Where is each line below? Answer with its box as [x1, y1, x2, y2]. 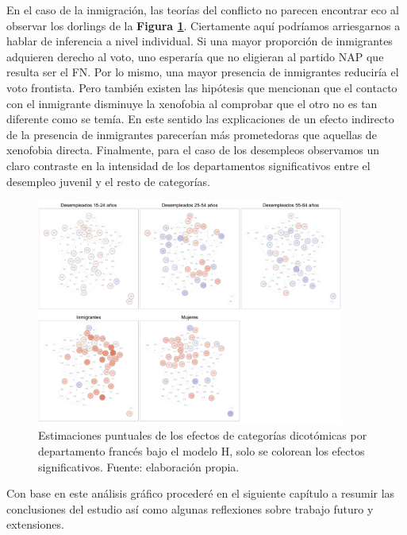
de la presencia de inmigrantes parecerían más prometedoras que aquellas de [6, 126, 377, 142]
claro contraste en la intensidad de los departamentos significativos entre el [6, 157, 371, 173]
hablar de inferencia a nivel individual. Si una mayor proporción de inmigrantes [6, 33, 393, 49]
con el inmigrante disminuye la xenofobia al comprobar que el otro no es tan [6, 95, 378, 111]
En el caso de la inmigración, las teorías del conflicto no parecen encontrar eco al [6, 2, 399, 17]
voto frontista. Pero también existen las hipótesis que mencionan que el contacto [6, 79, 397, 95]
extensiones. [6, 516, 64, 533]
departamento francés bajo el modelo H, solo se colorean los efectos [38, 443, 365, 459]
